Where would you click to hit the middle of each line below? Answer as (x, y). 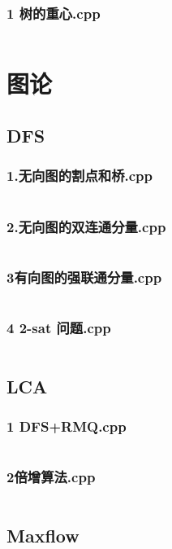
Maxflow (43, 535)
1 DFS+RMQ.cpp (67, 426)
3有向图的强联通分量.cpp (84, 277)
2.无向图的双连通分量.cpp (86, 226)
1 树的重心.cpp (54, 13)
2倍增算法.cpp (51, 477)
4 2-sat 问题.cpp (59, 327)
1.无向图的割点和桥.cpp (80, 176)
